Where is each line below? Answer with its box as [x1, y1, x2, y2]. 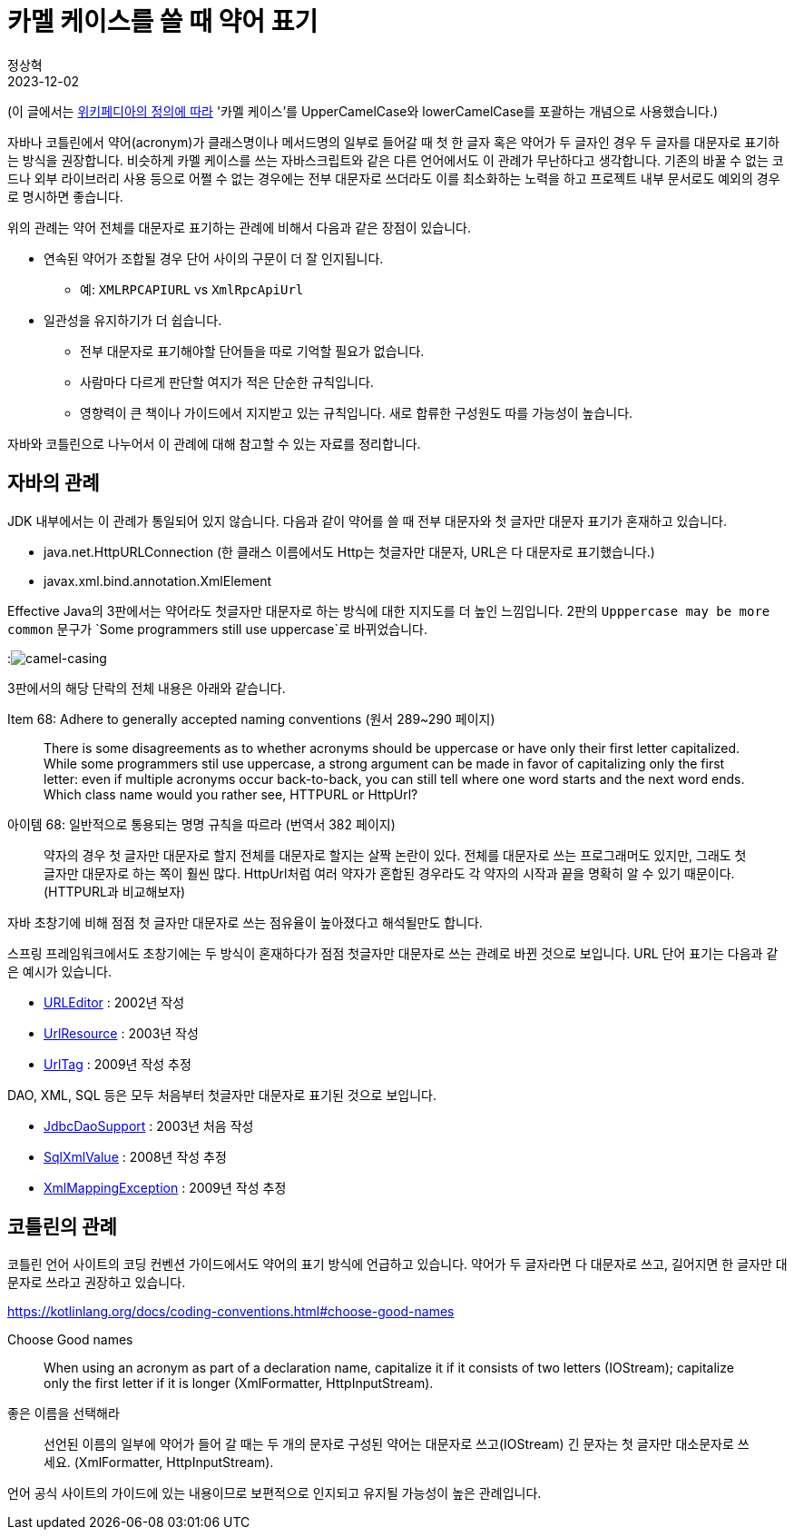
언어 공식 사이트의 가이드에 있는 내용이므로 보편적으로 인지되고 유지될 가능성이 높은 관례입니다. [7, 1485, 542, 1502]
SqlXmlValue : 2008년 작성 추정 [44, 1148, 227, 1165]
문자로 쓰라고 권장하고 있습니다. [7, 1274, 186, 1291]
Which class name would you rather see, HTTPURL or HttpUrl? [44, 786, 418, 802]
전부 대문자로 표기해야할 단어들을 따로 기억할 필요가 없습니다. [80, 342, 425, 359]
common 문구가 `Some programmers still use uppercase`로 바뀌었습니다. [7, 620, 428, 637]
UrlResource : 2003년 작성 [44, 1025, 199, 1041]
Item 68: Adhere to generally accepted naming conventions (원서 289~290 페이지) [7, 710, 495, 727]
